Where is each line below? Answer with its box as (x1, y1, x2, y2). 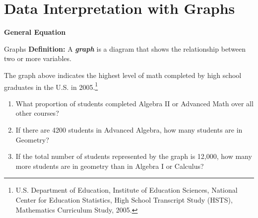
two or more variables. (4, 53, 71, 64)
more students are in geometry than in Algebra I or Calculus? (15, 160, 204, 171)
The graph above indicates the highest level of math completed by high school (4, 70, 242, 80)
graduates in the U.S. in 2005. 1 (4, 80, 98, 92)
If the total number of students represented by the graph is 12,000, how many (15, 151, 252, 161)
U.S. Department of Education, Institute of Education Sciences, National (15, 185, 238, 195)
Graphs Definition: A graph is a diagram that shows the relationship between (4, 43, 246, 54)
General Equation (4, 27, 66, 37)
